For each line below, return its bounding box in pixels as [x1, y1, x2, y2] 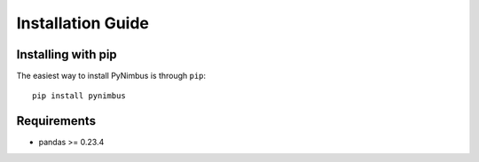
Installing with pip [16, 47, 117, 62]
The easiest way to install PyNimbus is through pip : [16, 71, 207, 81]
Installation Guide [16, 13, 150, 33]
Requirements [16, 113, 97, 128]
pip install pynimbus [32, 91, 126, 101]
